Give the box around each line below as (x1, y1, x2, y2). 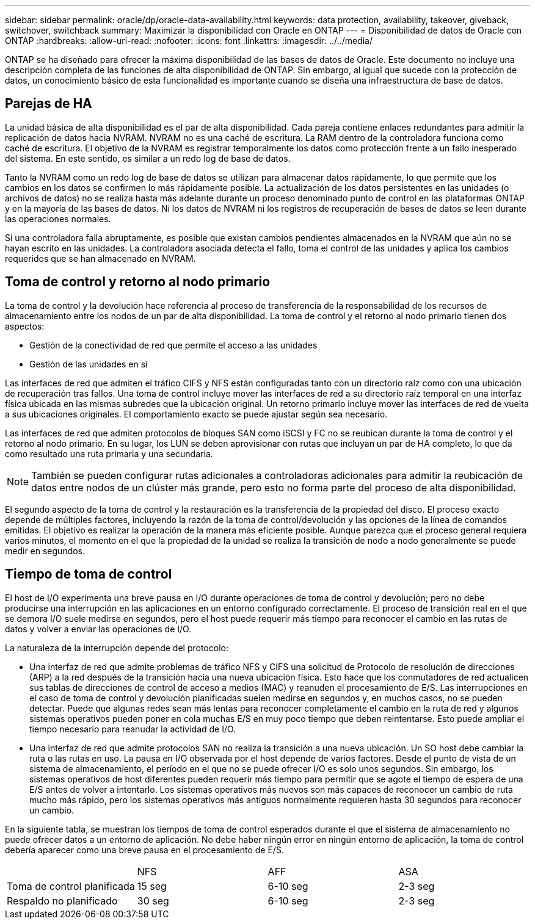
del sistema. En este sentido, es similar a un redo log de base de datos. (5, 153, 291, 164)
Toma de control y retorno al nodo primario (5, 274, 271, 290)
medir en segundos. (5, 545, 86, 556)
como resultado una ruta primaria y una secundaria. (5, 448, 213, 459)
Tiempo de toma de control (5, 566, 172, 582)
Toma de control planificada (7, 879, 135, 892)
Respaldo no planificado (7, 894, 118, 907)
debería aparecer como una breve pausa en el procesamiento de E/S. (5, 844, 284, 855)
